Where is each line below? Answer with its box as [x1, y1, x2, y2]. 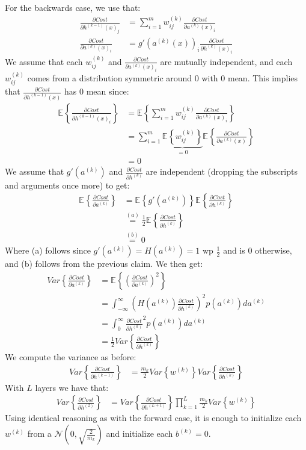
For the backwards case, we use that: [5, 1, 141, 13]
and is [223, 244, 245, 257]
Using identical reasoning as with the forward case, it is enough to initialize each [5, 411, 302, 424]
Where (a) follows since [5, 244, 91, 257]
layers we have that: [35, 381, 109, 393]
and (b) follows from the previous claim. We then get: [5, 257, 203, 270]
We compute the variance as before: [5, 351, 136, 363]
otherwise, [255, 244, 292, 257]
